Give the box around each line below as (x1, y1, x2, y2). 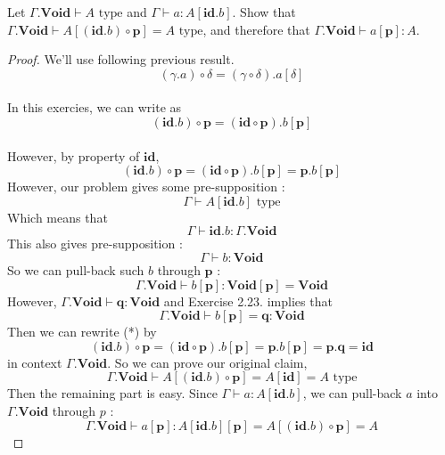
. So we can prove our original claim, (107, 353, 308, 371)
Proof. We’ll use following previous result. (7, 50, 235, 69)
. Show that (232, 3, 296, 20)
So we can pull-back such (7, 260, 144, 279)
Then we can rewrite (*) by (7, 322, 157, 341)
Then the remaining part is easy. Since (7, 384, 218, 402)
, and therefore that (202, 20, 310, 38)
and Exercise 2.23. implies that (163, 291, 333, 310)
